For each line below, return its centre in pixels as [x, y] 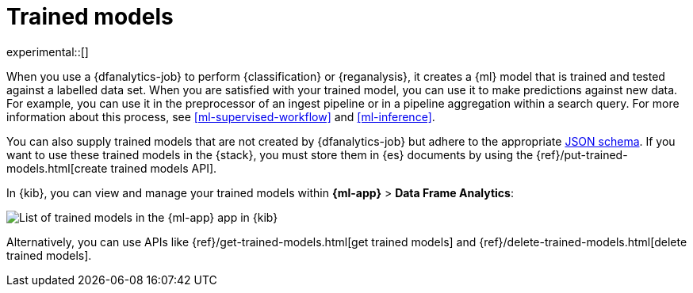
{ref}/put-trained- [582, 154]
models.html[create [57, 168]
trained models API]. [164, 168]
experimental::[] [48, 51]
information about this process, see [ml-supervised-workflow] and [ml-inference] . [221, 116]
